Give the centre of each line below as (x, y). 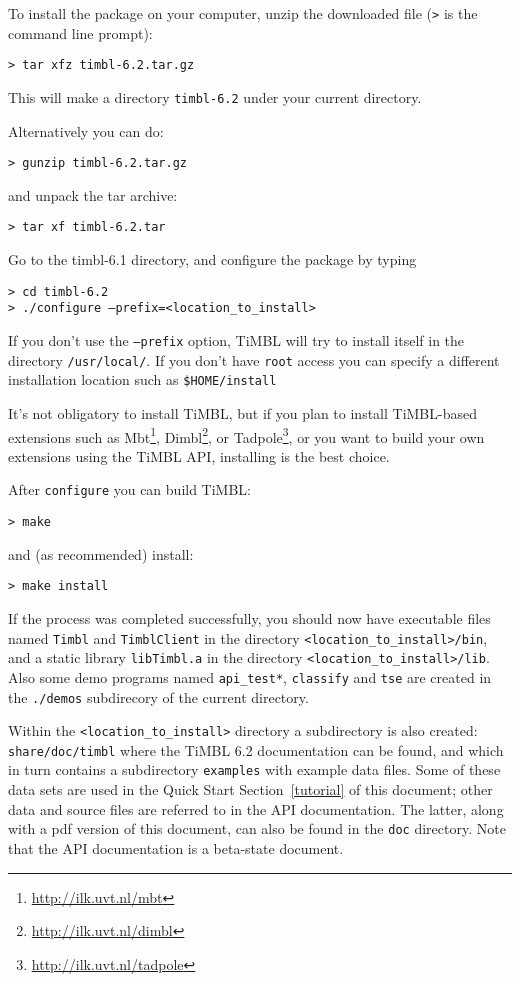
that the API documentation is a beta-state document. (176, 847)
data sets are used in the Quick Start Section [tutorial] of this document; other (250, 789)
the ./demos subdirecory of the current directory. (158, 696)
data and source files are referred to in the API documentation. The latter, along (256, 808)
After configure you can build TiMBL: (130, 489)
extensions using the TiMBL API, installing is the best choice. (199, 455)
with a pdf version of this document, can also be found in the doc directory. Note (257, 828)
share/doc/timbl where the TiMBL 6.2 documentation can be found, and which (256, 749)
